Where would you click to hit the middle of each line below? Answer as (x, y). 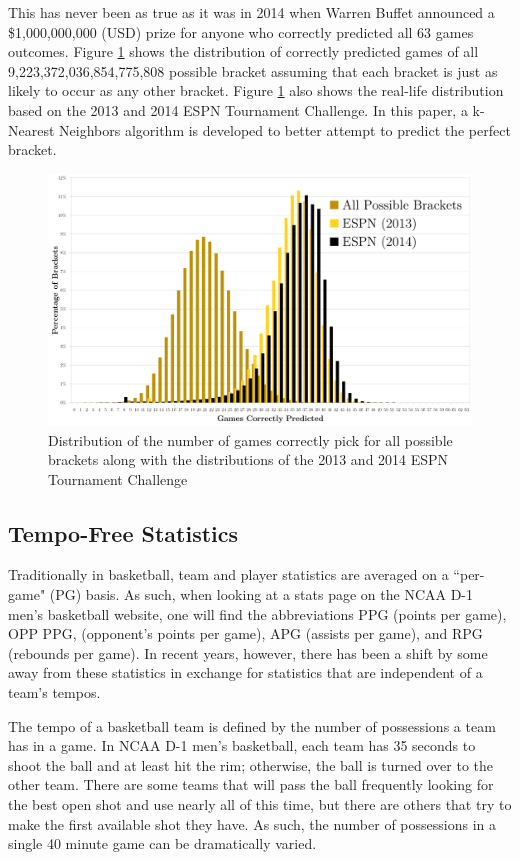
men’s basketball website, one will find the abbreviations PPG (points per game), (257, 613)
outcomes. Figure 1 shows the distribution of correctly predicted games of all (243, 51)
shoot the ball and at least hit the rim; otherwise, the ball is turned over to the (251, 764)
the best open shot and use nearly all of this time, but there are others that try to (260, 804)
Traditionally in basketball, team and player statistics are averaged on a (228, 574)
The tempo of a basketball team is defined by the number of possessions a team (252, 725)
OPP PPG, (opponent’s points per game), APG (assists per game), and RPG (245, 633)
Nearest (31, 129)
